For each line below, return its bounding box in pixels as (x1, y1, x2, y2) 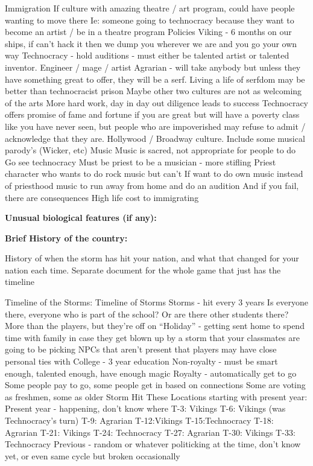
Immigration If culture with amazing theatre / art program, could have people (5, 2, 295, 14)
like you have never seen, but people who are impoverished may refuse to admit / (5, 120, 306, 132)
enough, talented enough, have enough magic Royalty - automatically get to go (5, 366, 297, 379)
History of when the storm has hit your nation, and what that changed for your (5, 252, 299, 264)
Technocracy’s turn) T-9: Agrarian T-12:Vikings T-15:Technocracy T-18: (5, 414, 274, 426)
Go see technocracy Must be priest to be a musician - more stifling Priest (5, 155, 276, 168)
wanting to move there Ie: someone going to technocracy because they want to (5, 13, 294, 26)
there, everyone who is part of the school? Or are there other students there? (5, 307, 289, 320)
